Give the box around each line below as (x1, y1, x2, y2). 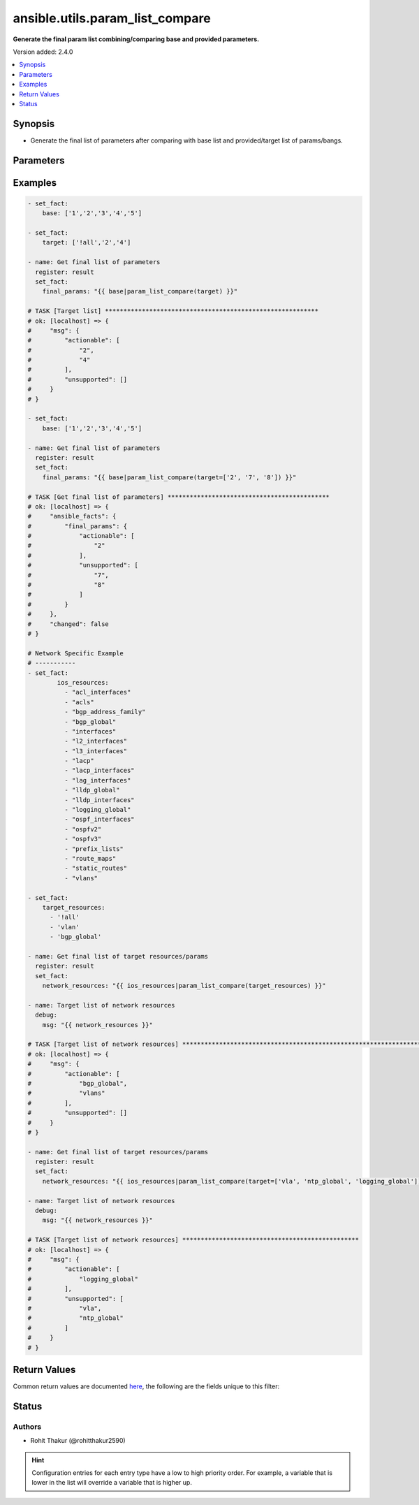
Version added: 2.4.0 (13, 48, 73, 56)
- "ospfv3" (64, 835, 102, 843)
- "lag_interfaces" (64, 776, 131, 784)
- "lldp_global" (64, 786, 120, 794)
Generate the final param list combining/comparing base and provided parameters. (13, 35, 260, 43)
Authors (13, 1422, 42, 1432)
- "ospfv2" (64, 825, 102, 833)
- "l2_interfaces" (64, 737, 128, 746)
